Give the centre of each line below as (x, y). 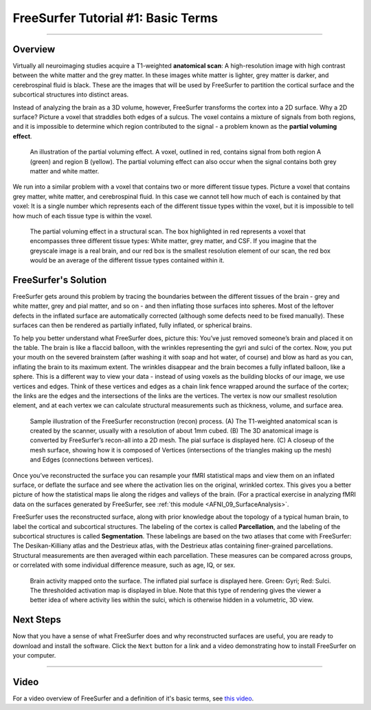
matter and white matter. (65, 171)
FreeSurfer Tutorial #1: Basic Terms (115, 18)
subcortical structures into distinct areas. (71, 95)
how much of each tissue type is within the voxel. (82, 216)
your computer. (34, 656)
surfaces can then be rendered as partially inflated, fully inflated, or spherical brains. (132, 325)
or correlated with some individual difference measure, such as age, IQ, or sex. (124, 565)
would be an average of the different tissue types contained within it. (127, 260)
